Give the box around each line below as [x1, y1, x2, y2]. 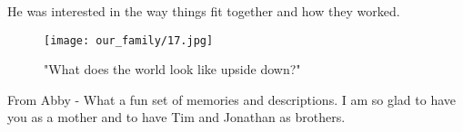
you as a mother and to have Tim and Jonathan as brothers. [7, 108, 346, 127]
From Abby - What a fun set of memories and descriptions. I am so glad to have [7, 90, 456, 108]
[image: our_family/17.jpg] [44, 33, 214, 47]
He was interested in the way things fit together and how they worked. [7, 2, 400, 20]
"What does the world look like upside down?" [44, 60, 301, 79]
